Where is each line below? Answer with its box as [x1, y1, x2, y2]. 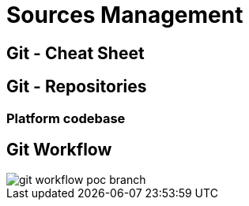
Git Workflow [6, 140, 112, 160]
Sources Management [6, 2, 243, 28]
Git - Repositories [6, 77, 147, 97]
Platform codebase [6, 110, 126, 126]
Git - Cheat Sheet [6, 43, 145, 63]
